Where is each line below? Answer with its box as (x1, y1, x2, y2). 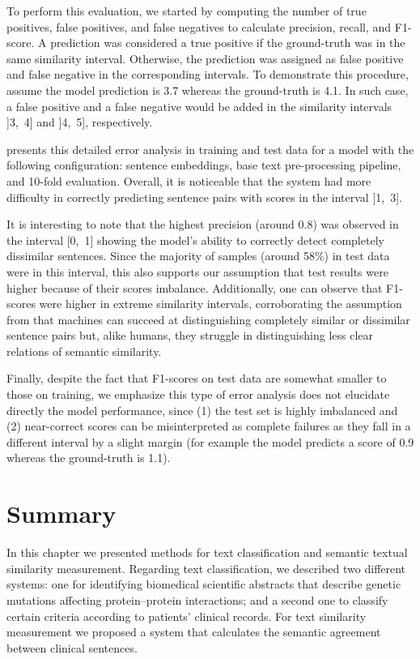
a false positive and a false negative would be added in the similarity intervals (6, 97, 392, 114)
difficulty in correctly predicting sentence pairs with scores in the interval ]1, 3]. (6, 188, 402, 205)
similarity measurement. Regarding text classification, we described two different (6, 559, 406, 576)
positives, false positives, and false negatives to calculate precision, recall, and (6, 18, 392, 35)
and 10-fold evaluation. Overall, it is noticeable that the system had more (6, 172, 371, 189)
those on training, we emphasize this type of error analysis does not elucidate (6, 386, 390, 403)
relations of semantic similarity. (6, 342, 162, 359)
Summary (6, 497, 117, 530)
